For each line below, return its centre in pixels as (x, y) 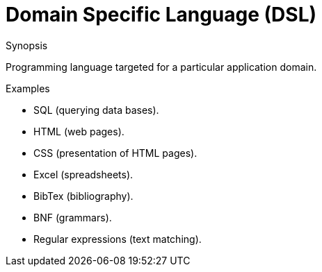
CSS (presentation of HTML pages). (115, 153)
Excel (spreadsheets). (83, 174)
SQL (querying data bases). (96, 110)
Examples (28, 88)
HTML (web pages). (79, 131)
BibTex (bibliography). (83, 196)
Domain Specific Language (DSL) (161, 15)
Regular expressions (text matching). (118, 239)
